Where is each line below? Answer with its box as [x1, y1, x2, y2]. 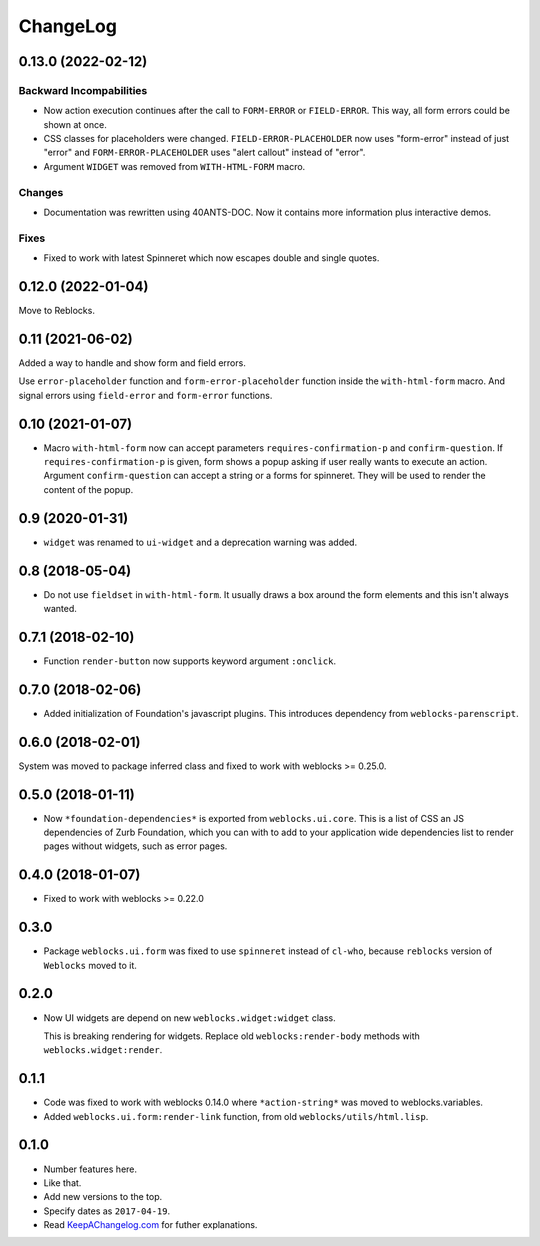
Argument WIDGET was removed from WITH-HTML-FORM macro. [43, 160, 306, 172]
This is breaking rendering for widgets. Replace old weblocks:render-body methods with [43, 1030, 420, 1042]
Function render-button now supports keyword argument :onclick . [43, 655, 337, 667]
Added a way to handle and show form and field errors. [18, 356, 247, 369]
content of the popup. [43, 483, 134, 495]
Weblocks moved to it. [43, 959, 137, 971]
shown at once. [43, 118, 107, 130]
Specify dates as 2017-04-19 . [43, 1205, 170, 1217]
